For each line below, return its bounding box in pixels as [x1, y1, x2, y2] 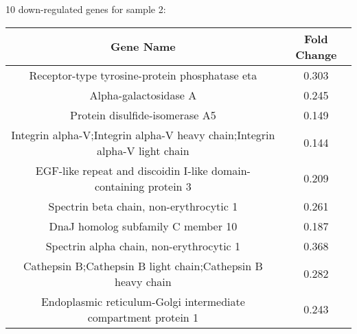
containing [94, 178, 145, 194]
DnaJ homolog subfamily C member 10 [49, 217, 238, 234]
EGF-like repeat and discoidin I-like [35, 162, 208, 178]
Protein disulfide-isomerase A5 [70, 106, 216, 123]
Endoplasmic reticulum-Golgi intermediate [41, 293, 245, 309]
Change [295, 46, 337, 62]
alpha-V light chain [97, 142, 189, 158]
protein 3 [148, 178, 192, 194]
